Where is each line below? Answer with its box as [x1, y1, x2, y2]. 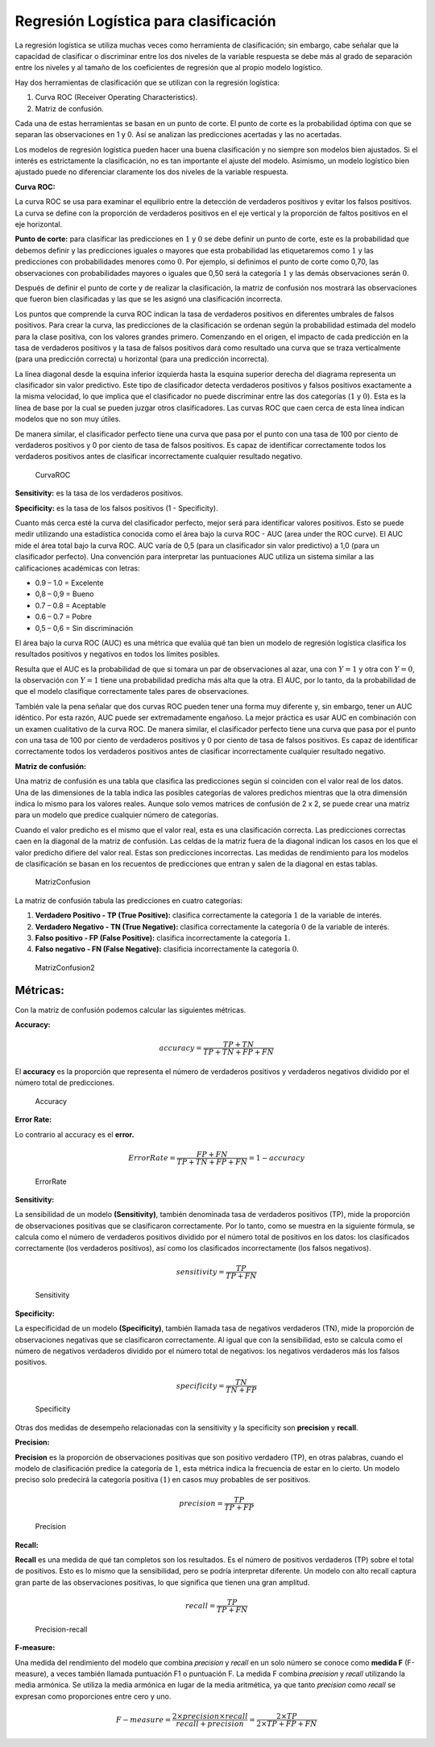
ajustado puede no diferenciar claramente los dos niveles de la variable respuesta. [14, 167, 289, 177]
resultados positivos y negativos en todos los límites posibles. [14, 650, 221, 659]
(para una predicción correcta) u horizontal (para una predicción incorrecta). [14, 354, 270, 364]
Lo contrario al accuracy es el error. [14, 1130, 135, 1139]
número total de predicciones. [14, 1078, 115, 1088]
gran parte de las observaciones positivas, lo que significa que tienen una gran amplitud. [14, 1578, 310, 1587]
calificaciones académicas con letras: [14, 563, 140, 573]
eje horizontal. [14, 219, 63, 229]
